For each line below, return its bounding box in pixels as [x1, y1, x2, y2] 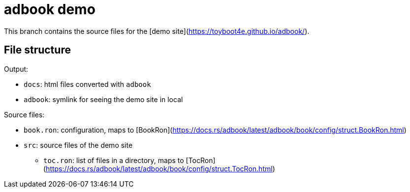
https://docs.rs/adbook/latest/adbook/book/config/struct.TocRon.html [46, 164, 273, 173]
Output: [4, 64, 29, 73]
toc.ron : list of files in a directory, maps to [43, 156, 184, 165]
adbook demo [4, 1, 95, 18]
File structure [4, 44, 71, 56]
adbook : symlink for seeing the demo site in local [24, 95, 183, 104]
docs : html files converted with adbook [24, 80, 151, 88]
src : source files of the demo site [24, 140, 133, 149]
